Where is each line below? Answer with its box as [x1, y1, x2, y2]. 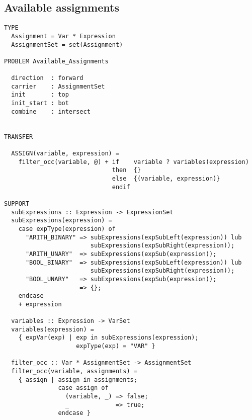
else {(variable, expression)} [112, 175, 220, 183]
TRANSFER [4, 133, 33, 140]
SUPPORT [4, 200, 30, 207]
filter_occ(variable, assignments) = [11, 368, 137, 375]
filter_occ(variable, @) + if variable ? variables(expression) [18, 158, 249, 165]
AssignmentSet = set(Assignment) [11, 41, 123, 48]
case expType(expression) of [18, 225, 116, 232]
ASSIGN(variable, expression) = [11, 150, 120, 157]
